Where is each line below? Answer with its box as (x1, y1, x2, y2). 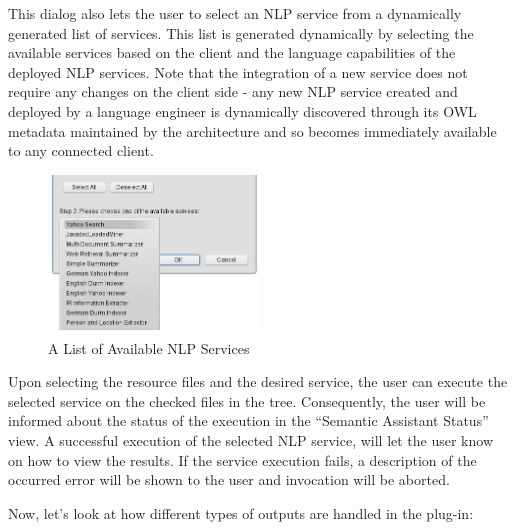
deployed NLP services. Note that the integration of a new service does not (8, 61, 468, 82)
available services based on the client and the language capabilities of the (8, 42, 456, 63)
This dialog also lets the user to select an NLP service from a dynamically (8, 3, 462, 23)
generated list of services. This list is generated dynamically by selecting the (8, 22, 474, 43)
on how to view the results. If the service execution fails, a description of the (8, 449, 477, 470)
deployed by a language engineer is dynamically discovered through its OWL (8, 100, 477, 121)
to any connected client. (8, 140, 154, 161)
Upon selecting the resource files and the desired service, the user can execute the (8, 371, 508, 392)
